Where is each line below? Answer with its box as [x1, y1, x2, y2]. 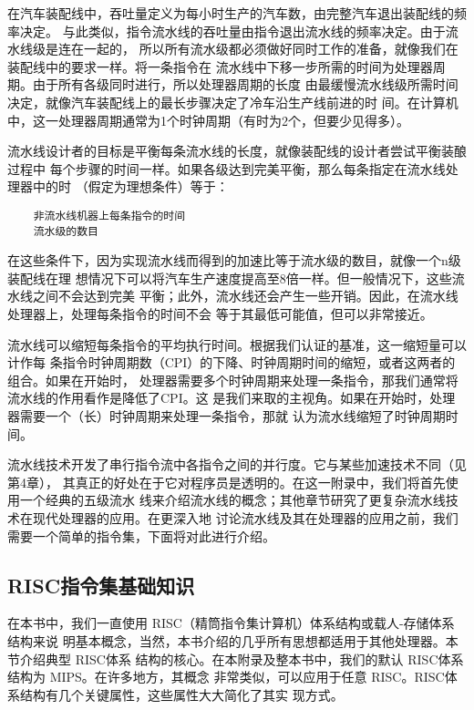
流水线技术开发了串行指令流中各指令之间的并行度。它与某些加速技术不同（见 [7, 455, 467, 474]
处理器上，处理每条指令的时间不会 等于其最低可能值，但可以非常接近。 [7, 304, 433, 324]
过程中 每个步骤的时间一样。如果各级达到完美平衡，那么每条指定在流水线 [7, 159, 446, 178]
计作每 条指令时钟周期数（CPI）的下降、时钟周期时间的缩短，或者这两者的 [7, 353, 456, 372]
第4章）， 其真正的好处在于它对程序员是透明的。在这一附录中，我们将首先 [7, 472, 446, 491]
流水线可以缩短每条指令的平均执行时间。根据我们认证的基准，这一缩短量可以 [7, 334, 467, 354]
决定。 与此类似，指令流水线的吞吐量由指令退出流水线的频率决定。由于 [19, 21, 446, 40]
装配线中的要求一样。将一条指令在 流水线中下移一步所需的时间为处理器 [7, 57, 433, 76]
